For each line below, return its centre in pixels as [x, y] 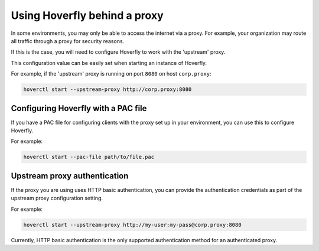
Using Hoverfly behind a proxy [87, 15]
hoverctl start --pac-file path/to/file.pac [89, 157]
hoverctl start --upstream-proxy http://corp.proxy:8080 [108, 89]
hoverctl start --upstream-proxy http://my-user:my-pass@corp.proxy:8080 [132, 225]
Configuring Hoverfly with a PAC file [79, 108]
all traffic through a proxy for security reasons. [68, 41]
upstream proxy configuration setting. [57, 198]
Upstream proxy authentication [70, 176]
